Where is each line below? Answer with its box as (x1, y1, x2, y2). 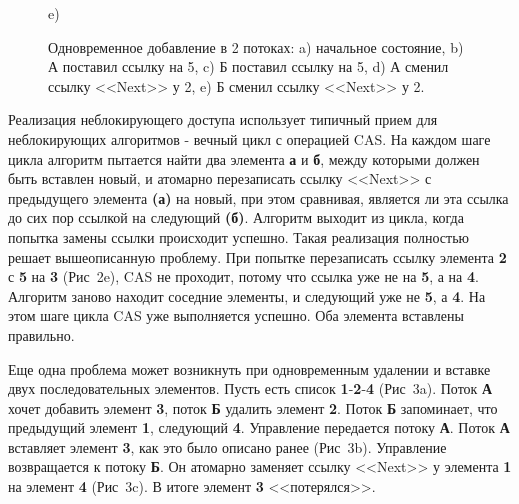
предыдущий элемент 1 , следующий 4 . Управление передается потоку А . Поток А (8, 417, 510, 438)
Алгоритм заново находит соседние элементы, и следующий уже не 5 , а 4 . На (8, 285, 486, 306)
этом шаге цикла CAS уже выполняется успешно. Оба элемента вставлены (8, 305, 464, 326)
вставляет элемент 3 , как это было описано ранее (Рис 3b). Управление (8, 436, 447, 457)
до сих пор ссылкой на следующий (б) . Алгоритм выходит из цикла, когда (8, 207, 464, 228)
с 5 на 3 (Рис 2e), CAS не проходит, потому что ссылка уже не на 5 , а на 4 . (8, 266, 479, 287)
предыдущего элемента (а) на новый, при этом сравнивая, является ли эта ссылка (8, 187, 509, 208)
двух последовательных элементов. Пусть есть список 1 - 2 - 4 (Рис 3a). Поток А (8, 378, 493, 399)
